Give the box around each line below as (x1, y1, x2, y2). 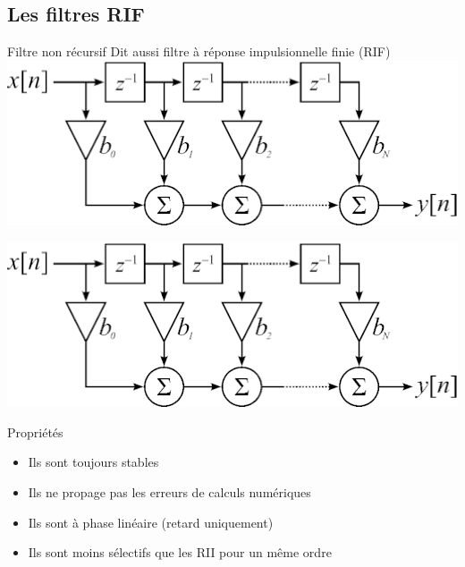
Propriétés (7, 422, 63, 441)
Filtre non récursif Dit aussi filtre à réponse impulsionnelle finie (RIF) (7, 42, 391, 61)
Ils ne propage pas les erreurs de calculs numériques (28, 482, 311, 501)
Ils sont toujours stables (28, 453, 159, 471)
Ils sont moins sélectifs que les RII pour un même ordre (28, 543, 332, 562)
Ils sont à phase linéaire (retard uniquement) (28, 512, 274, 531)
